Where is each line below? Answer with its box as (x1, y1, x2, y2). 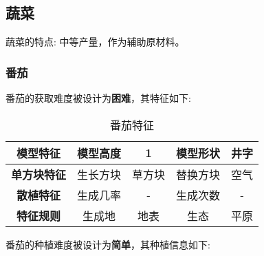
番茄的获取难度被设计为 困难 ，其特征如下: (5, 91, 191, 105)
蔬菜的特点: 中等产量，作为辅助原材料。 (5, 34, 185, 49)
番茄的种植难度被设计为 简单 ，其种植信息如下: (5, 237, 210, 251)
